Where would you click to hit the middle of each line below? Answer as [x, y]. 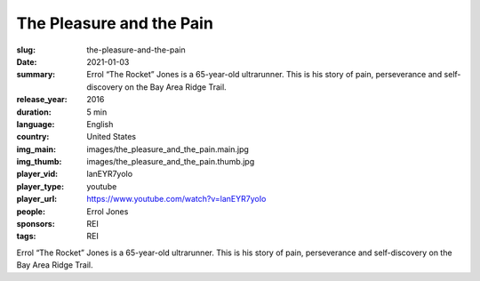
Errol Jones [108, 211]
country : [33, 137]
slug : [26, 50]
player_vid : [37, 174]
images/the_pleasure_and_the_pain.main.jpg [168, 149]
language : [36, 124]
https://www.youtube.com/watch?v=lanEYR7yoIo [176, 199]
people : [31, 211]
